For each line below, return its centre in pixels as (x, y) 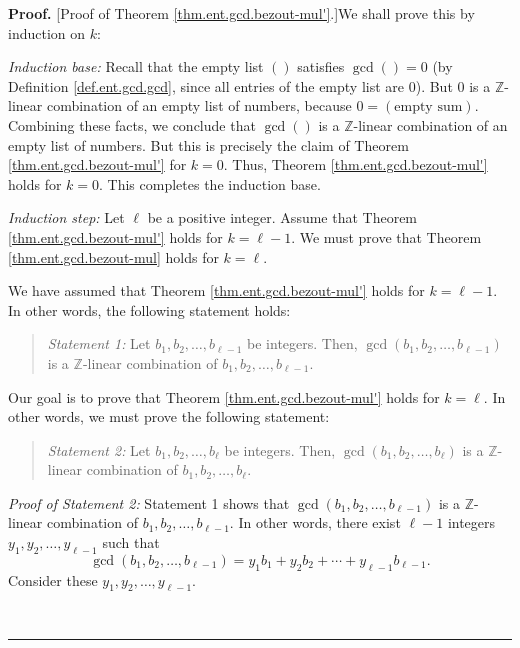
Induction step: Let (66, 217)
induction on (47, 32)
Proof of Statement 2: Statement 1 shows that (149, 502)
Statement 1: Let (99, 343)
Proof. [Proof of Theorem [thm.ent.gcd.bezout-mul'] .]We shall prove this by (241, 13)
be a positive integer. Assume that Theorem (282, 217)
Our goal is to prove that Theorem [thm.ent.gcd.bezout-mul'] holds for (224, 396)
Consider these (53, 579)
